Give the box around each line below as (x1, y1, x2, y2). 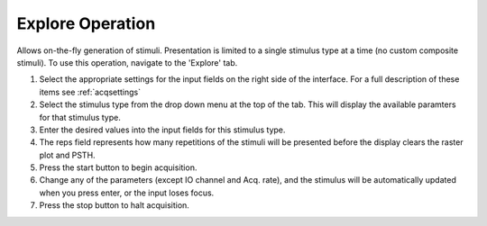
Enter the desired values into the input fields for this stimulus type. (39, 124, 286, 135)
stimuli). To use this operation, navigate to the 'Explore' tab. (16, 57, 238, 68)
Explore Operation (16, 14, 156, 33)
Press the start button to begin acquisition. (39, 162, 198, 173)
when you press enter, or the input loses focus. (39, 187, 215, 198)
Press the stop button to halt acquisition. (39, 200, 189, 211)
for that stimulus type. (39, 112, 121, 122)
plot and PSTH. (39, 149, 96, 160)
